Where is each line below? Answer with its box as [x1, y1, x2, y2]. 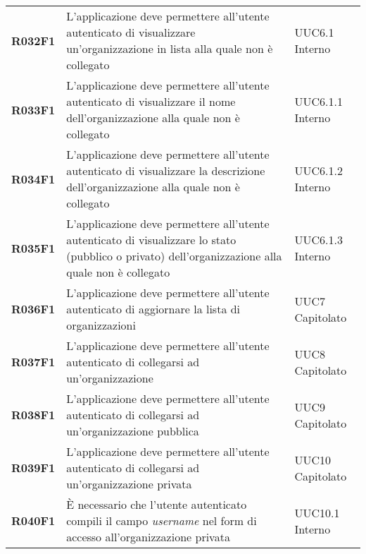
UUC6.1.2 [294, 162, 343, 179]
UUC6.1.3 [294, 231, 343, 248]
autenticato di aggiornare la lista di [66, 301, 241, 317]
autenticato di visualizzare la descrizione [66, 162, 265, 179]
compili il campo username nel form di [66, 512, 257, 529]
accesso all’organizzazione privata [66, 529, 230, 545]
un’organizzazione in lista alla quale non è [66, 40, 273, 56]
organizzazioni [66, 317, 136, 333]
